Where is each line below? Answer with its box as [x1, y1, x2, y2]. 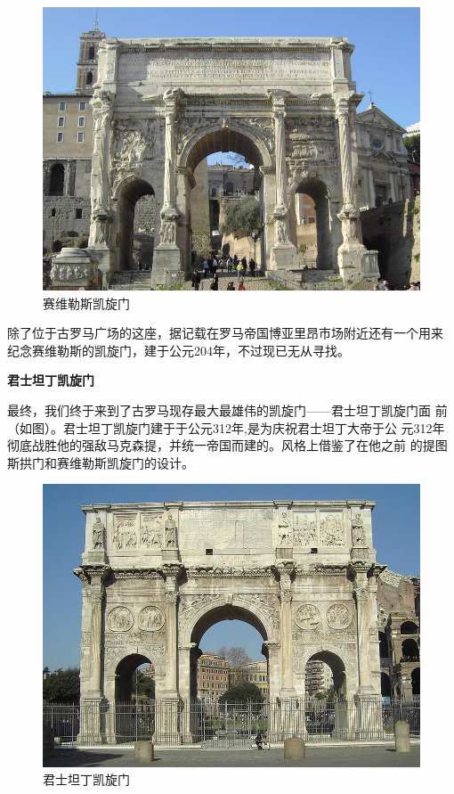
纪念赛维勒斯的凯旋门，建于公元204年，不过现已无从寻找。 [7, 340, 350, 359]
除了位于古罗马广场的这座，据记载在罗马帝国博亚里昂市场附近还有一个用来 [7, 323, 443, 342]
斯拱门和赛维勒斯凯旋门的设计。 [7, 453, 194, 471]
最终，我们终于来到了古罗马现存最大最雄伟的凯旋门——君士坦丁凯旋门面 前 [7, 400, 448, 419]
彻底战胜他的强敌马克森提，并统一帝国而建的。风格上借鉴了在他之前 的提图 [7, 436, 448, 454]
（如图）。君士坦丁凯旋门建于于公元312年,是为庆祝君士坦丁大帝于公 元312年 [7, 418, 445, 437]
